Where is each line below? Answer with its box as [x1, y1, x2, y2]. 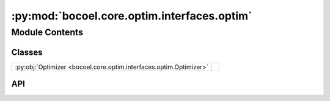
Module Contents [11, 27, 84, 38]
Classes [11, 47, 43, 57]
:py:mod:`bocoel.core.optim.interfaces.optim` [11, 9, 252, 23]
